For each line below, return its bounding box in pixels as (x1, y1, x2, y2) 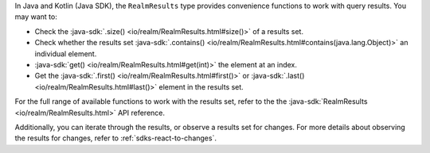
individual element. (34, 48, 97, 59)
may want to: (14, 12, 57, 21)
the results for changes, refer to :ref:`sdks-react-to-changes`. (14, 133, 217, 143)
